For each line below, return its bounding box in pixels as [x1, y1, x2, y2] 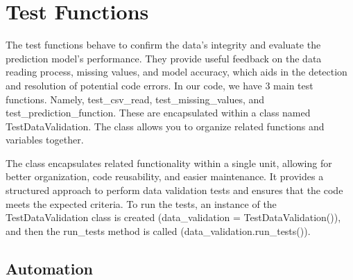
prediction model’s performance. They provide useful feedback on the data [6, 51, 322, 65]
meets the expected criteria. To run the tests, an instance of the [6, 196, 277, 211]
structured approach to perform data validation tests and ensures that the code [6, 183, 343, 198]
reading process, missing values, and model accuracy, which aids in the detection [6, 64, 347, 79]
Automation [6, 257, 93, 279]
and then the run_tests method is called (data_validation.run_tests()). [6, 223, 311, 238]
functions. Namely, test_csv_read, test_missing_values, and [6, 91, 265, 106]
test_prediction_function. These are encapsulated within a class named [6, 105, 311, 120]
